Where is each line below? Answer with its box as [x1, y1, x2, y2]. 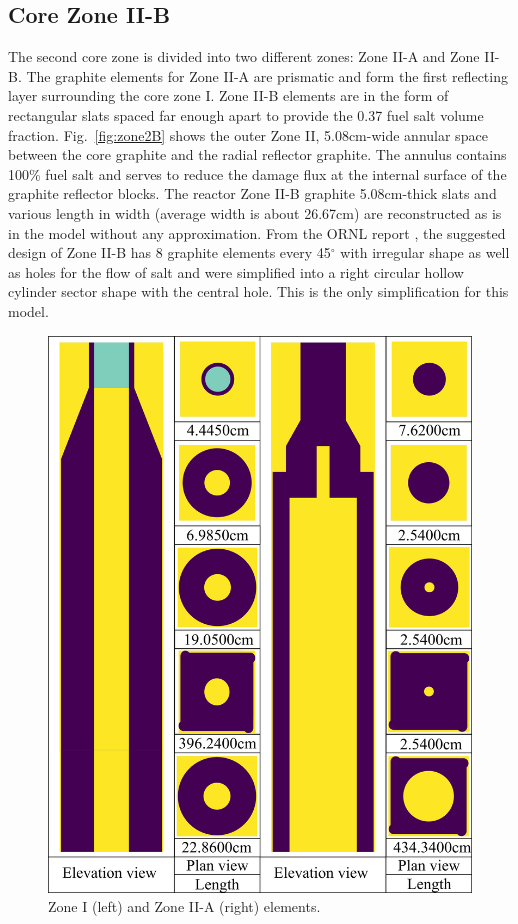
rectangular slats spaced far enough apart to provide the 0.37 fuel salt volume [8, 104, 484, 125]
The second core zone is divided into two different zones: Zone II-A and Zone [8, 46, 480, 67]
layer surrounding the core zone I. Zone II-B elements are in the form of [8, 85, 449, 106]
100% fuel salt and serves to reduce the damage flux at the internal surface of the [8, 163, 507, 184]
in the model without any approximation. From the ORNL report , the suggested [8, 222, 506, 243]
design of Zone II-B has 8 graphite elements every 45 [8, 242, 331, 263]
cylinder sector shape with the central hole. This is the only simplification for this [8, 281, 509, 302]
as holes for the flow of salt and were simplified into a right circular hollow [8, 261, 464, 282]
